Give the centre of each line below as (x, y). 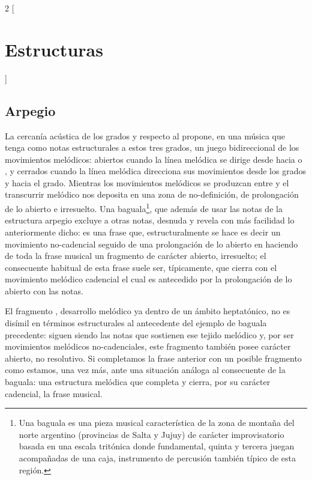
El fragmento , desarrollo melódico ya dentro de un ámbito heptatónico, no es (148, 311)
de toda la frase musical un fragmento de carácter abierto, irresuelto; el (136, 256)
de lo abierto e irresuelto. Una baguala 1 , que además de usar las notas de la (144, 208)
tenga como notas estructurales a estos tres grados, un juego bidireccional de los (152, 147)
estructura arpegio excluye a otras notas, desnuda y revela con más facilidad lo (150, 220)
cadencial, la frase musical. (54, 393)
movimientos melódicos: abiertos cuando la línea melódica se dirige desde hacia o (154, 159)
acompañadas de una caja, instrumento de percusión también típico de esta (157, 458)
